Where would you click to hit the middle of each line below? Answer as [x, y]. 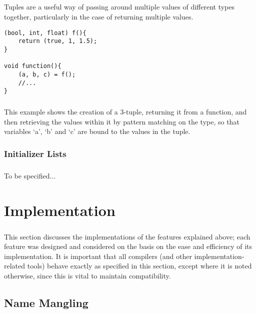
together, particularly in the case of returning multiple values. [99, 16]
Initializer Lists [35, 153]
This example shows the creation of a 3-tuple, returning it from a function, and [125, 112]
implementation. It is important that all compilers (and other [98, 256]
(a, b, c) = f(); [47, 74]
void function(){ [33, 66]
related [15, 266]
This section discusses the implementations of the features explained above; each [127, 236]
